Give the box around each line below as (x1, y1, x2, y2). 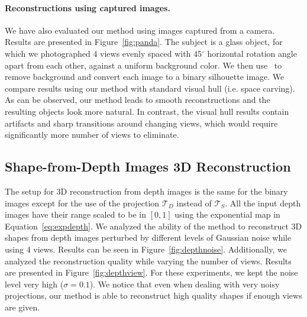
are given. (5, 300, 40, 313)
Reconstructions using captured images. (5, 1, 170, 14)
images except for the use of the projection (5, 196, 160, 209)
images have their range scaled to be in (5, 208, 146, 221)
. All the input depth (225, 196, 301, 209)
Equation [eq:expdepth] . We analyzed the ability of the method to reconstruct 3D (5, 219, 302, 232)
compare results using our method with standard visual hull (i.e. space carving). (5, 82, 295, 94)
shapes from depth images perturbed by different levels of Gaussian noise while (5, 231, 292, 244)
